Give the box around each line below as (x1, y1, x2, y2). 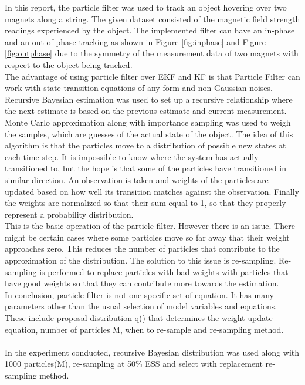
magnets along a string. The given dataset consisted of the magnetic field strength (5, 12, 300, 25)
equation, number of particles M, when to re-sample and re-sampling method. (5, 323, 284, 335)
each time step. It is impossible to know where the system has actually (5, 150, 259, 163)
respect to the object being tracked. (5, 58, 133, 70)
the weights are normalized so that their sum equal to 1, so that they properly (5, 197, 286, 209)
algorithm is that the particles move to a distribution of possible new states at (5, 139, 286, 151)
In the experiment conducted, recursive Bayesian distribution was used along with (5, 346, 300, 358)
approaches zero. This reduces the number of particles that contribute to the (5, 242, 280, 255)
